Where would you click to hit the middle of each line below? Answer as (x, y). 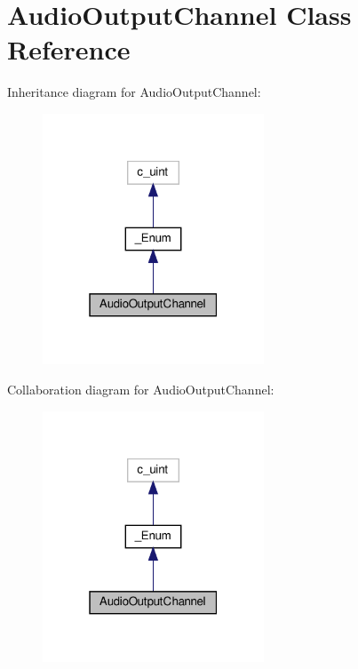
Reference (69, 49)
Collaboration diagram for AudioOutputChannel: (141, 390)
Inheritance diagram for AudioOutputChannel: (134, 92)
